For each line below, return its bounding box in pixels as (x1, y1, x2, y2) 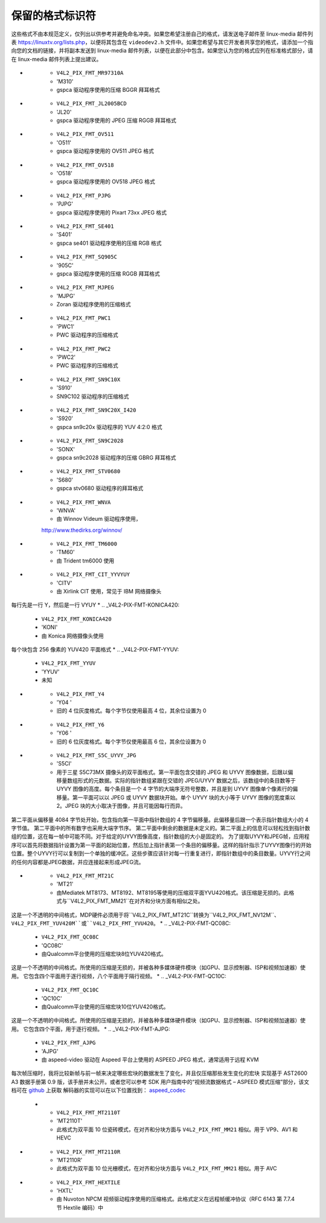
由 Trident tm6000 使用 (56, 557, 115, 564)
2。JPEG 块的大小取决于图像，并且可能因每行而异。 (56, 802, 187, 810)
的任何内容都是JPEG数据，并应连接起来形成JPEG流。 (11, 858, 144, 865)
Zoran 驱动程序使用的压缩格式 (56, 301, 131, 308)
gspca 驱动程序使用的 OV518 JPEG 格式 (56, 178, 155, 186)
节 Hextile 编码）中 (56, 1204, 104, 1211)
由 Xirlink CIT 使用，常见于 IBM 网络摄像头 (56, 588, 162, 595)
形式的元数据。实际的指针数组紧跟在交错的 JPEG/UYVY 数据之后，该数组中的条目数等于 (77, 777, 296, 784)
